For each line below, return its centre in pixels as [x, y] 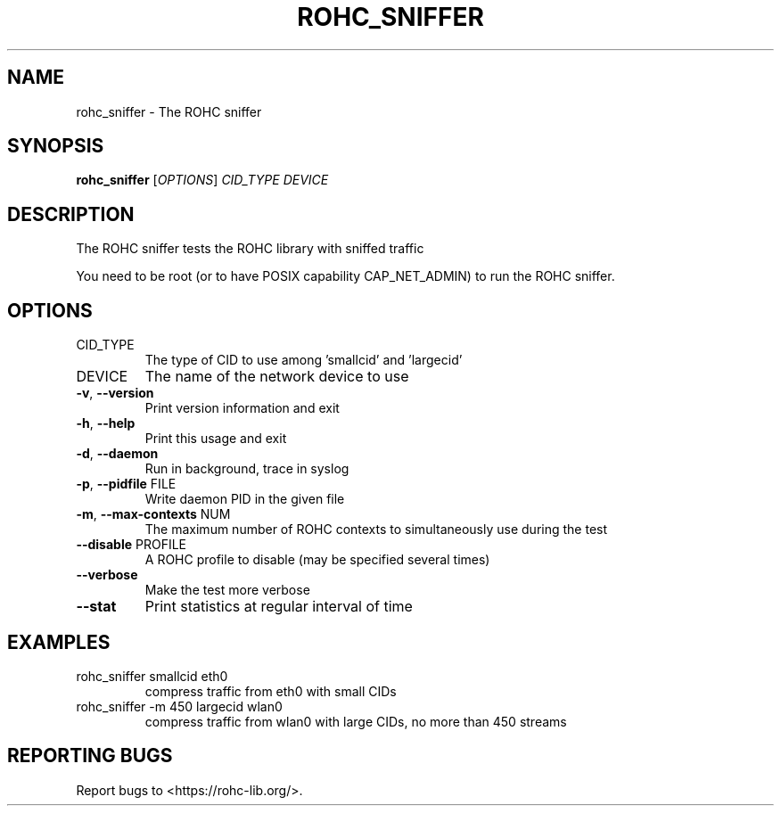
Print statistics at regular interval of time [279, 607]
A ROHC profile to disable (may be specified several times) [317, 560]
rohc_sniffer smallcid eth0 [152, 676]
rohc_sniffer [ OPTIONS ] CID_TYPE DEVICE [202, 180]
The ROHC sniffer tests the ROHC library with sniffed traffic [250, 249]
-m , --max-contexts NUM [153, 514]
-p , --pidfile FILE [126, 484]
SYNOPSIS [56, 146]
